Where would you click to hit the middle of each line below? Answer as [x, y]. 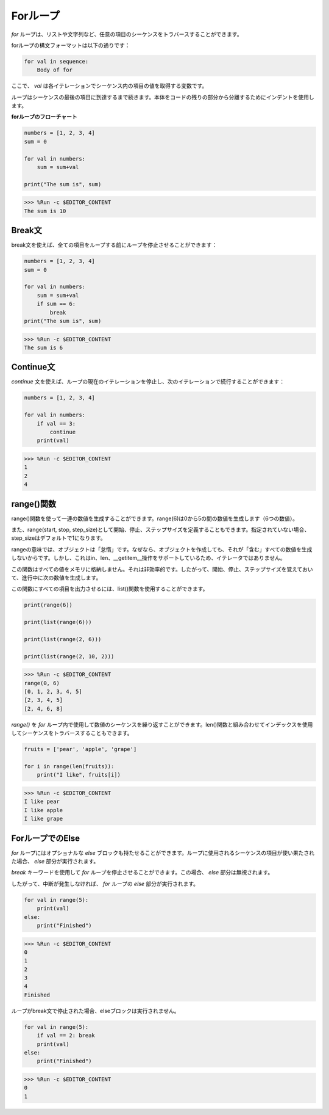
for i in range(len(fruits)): [69, 766]
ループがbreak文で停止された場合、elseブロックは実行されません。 [95, 1011]
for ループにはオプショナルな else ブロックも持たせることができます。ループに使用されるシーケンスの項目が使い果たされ [163, 852]
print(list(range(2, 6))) [63, 639]
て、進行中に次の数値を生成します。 [56, 578]
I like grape [44, 819]
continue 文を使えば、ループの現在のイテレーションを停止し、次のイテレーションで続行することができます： [148, 382]
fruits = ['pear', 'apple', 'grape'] [80, 749]
